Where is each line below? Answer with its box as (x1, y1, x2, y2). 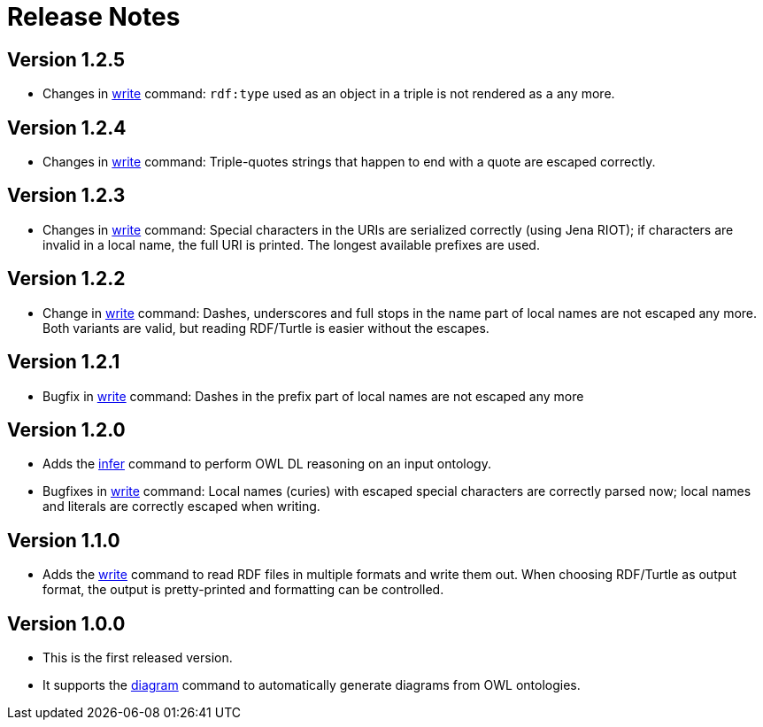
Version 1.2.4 (7, 116, 127, 139)
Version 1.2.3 (7, 184, 126, 207)
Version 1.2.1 (7, 351, 120, 374)
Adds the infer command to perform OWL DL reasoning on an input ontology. (42, 456, 491, 472)
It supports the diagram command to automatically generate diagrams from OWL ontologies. (42, 677, 581, 693)
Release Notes (7, 2, 181, 32)
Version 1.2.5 (7, 48, 126, 71)
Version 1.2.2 (7, 267, 126, 290)
